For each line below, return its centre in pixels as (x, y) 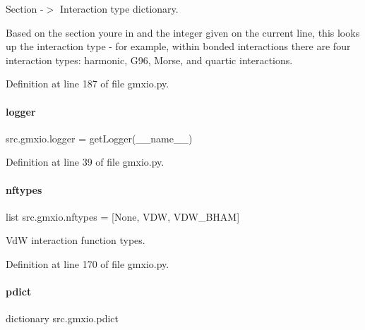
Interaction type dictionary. (119, 8)
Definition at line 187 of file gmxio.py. (88, 84)
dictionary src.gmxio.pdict (62, 318)
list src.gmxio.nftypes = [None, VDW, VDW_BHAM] (123, 216)
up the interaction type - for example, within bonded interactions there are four (178, 46)
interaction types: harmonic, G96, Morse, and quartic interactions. (149, 60)
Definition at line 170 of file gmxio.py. (88, 263)
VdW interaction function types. (76, 240)
